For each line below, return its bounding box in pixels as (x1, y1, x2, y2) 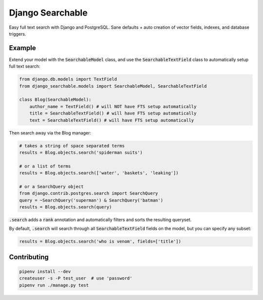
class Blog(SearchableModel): (19, 97, 92, 102)
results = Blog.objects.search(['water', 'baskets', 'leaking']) (19, 170, 179, 176)
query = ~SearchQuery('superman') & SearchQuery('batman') (19, 197, 163, 203)
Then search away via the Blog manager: (9, 130, 92, 136)
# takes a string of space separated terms (19, 143, 125, 149)
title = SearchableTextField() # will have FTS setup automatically (29, 111, 197, 116)
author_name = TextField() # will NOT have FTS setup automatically (29, 104, 197, 109)
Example (9, 44, 36, 52)
